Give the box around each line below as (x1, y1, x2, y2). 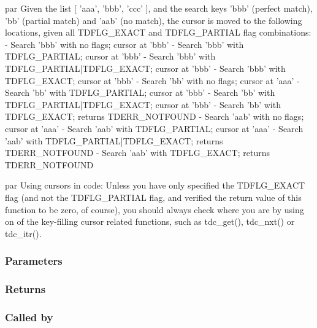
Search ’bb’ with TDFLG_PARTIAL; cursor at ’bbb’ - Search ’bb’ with (5, 86, 275, 99)
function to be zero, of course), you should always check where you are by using (5, 203, 304, 216)
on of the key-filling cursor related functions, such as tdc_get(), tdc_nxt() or (5, 215, 295, 228)
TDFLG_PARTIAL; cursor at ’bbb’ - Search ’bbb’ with (5, 50, 216, 63)
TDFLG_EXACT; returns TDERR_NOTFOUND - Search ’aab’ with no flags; (5, 110, 304, 123)
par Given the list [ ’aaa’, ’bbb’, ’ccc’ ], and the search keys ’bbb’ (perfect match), (5, 2, 313, 14)
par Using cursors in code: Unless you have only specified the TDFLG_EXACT (5, 179, 305, 192)
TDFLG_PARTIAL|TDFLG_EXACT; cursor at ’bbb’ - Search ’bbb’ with (5, 61, 286, 74)
